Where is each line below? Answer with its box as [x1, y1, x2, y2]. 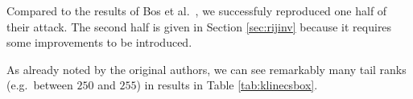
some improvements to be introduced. [6, 34, 192, 51]
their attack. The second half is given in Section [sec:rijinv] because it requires [6, 18, 392, 35]
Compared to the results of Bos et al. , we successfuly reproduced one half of [6, 2, 387, 19]
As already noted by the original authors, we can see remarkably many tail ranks [6, 60, 407, 77]
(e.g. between [6, 76, 73, 93]
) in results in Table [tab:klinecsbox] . [136, 76, 318, 93]
